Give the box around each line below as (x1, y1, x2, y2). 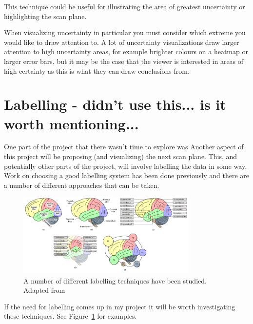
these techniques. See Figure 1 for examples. (4, 311, 137, 321)
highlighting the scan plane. (4, 11, 87, 21)
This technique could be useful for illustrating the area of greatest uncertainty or (4, 1, 245, 11)
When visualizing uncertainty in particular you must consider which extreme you (4, 27, 246, 38)
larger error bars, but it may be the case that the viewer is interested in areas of (4, 56, 244, 66)
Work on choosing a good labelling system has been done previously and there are (4, 170, 250, 181)
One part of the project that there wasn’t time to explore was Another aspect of (4, 142, 244, 152)
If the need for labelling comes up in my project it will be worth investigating (4, 301, 235, 311)
